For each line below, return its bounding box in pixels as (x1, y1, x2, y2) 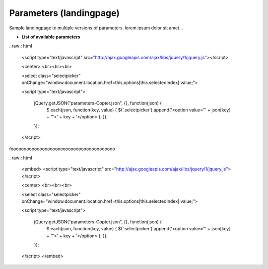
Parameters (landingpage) (9, 7, 120, 18)
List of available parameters (21, 34, 80, 40)
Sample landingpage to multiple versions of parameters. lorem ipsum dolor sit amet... (9, 25, 183, 31)
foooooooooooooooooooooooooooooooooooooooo (9, 146, 115, 152)
